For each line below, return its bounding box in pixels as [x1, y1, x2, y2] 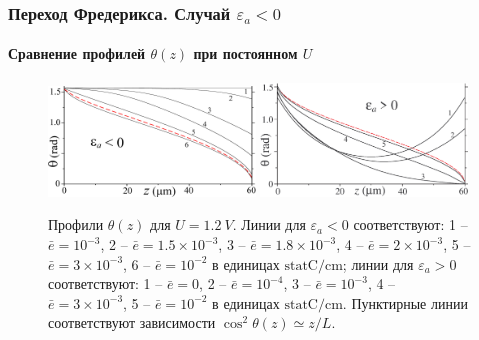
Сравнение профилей [8, 43, 146, 64]
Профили [48, 214, 104, 235]
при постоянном [193, 43, 298, 64]
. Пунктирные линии [342, 292, 468, 313]
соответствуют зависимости [48, 312, 216, 333]
